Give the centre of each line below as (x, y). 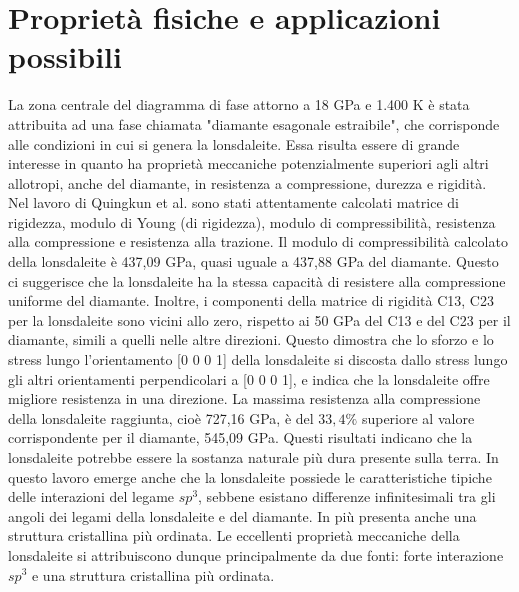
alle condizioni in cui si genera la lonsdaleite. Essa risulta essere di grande (234, 143)
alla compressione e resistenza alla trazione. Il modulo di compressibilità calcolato (258, 241)
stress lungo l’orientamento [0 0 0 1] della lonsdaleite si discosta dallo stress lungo (258, 359)
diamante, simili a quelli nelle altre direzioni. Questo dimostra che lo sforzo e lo (251, 339)
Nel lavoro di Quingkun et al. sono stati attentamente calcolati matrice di (233, 202)
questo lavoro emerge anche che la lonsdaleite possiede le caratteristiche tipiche (250, 476)
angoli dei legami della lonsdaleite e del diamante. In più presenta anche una (242, 515)
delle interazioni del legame (91, 496)
